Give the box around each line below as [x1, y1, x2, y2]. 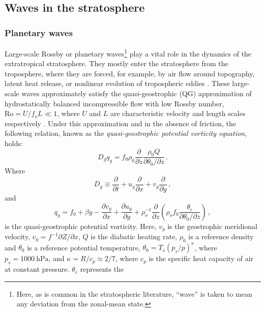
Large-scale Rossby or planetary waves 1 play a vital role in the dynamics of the [5, 47, 252, 59]
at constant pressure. [5, 264, 70, 274]
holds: [5, 138, 23, 148]
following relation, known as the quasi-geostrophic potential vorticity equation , [5, 128, 247, 138]
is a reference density [188, 231, 254, 242]
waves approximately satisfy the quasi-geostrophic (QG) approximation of [21, 88, 252, 99]
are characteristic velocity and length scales [110, 108, 246, 119]
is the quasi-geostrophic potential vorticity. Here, [5, 220, 157, 231]
